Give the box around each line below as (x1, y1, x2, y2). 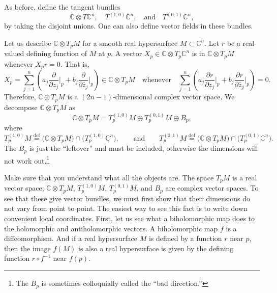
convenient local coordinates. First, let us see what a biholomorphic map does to (4, 213, 255, 224)
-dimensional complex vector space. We (113, 91, 235, 102)
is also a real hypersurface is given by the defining (78, 243, 234, 253)
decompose (4, 101, 38, 112)
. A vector (111, 48, 142, 59)
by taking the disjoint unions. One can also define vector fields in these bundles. (4, 20, 253, 31)
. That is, (60, 58, 89, 69)
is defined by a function (148, 233, 222, 244)
